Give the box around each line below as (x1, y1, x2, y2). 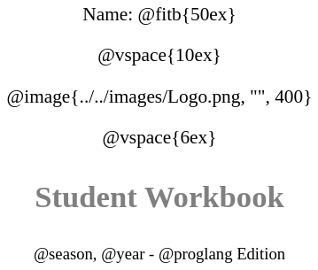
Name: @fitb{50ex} (82, 4, 237, 25)
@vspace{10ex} (97, 44, 221, 66)
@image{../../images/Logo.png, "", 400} (6, 85, 313, 107)
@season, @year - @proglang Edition (33, 244, 286, 264)
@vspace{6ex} (102, 126, 217, 148)
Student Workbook (35, 179, 284, 213)
